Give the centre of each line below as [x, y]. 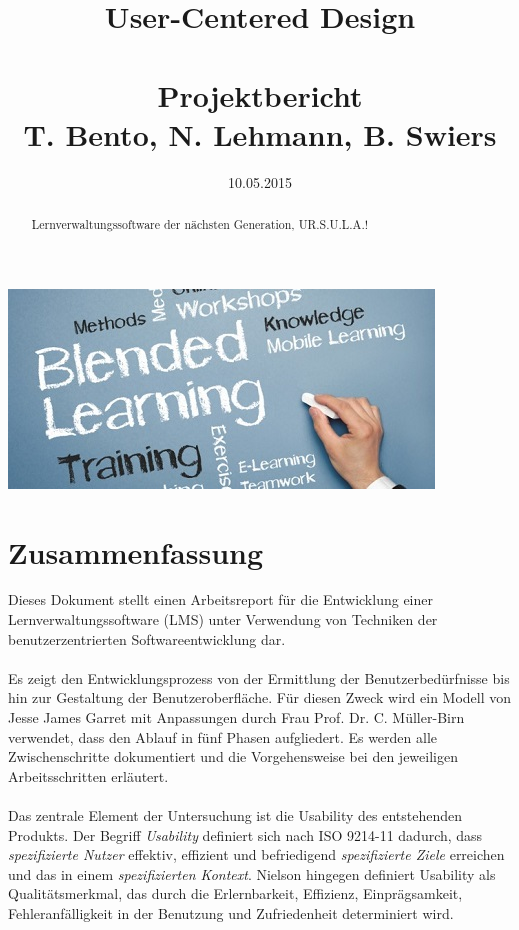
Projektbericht [260, 94]
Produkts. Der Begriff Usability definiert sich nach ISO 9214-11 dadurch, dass [245, 834]
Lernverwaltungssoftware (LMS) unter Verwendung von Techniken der [223, 619]
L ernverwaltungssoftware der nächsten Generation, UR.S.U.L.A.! [200, 224]
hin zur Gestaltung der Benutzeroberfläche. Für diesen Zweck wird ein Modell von [260, 697]
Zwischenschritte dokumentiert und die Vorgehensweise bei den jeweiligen [233, 756]
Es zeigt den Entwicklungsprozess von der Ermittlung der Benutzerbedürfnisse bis [259, 677]
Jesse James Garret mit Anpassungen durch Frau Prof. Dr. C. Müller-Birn [236, 717]
